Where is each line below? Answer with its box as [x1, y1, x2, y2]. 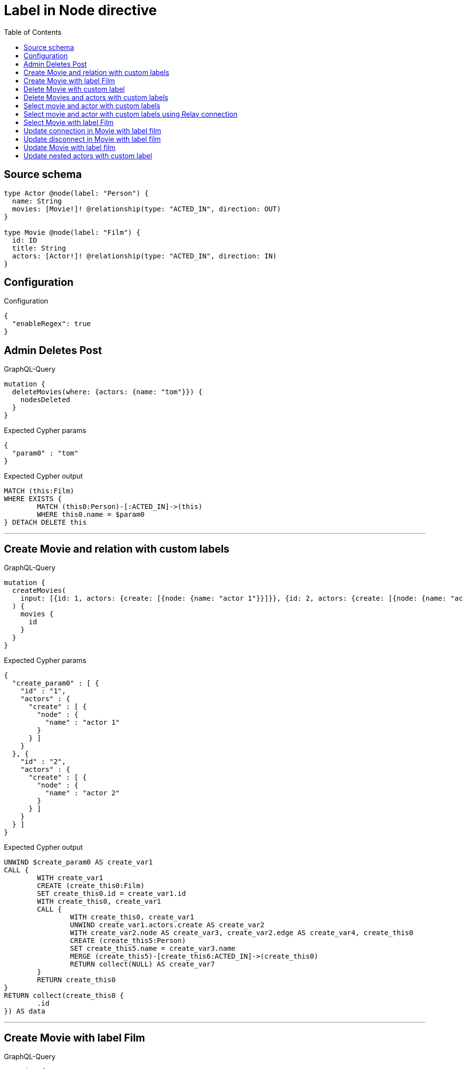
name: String [12, 197, 62, 205]
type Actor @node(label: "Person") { [4, 189, 149, 197]
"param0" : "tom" [12, 449, 78, 458]
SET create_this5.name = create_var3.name [70, 944, 236, 953]
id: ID [12, 236, 37, 244]
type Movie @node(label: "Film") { [4, 228, 141, 236]
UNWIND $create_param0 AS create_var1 [4, 858, 153, 866]
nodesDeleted [20, 396, 70, 404]
